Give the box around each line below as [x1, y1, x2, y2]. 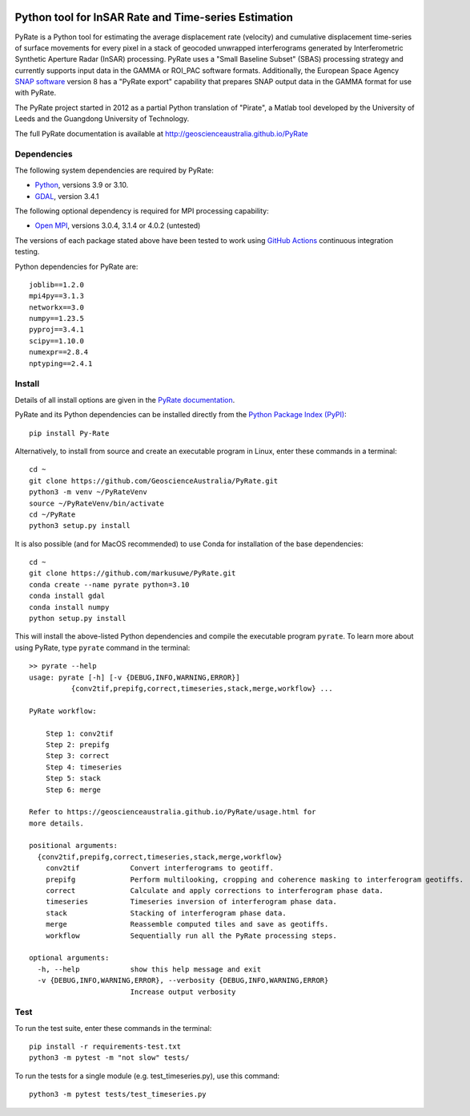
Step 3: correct [45, 751, 110, 761]
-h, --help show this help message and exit [37, 964, 262, 974]
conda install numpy [29, 603, 110, 611]
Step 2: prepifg [45, 740, 110, 749]
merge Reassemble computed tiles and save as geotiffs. [45, 919, 329, 929]
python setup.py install [29, 614, 127, 623]
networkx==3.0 [29, 302, 84, 312]
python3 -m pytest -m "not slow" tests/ [29, 1053, 190, 1062]
